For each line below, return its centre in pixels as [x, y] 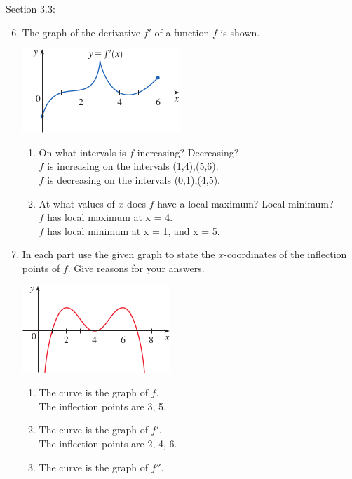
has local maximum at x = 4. [110, 217]
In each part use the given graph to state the [119, 254]
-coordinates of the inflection [285, 254]
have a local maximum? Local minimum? [245, 203]
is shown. [240, 32]
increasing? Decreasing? [188, 152]
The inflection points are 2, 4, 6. [108, 443]
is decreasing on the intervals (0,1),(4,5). [134, 179]
